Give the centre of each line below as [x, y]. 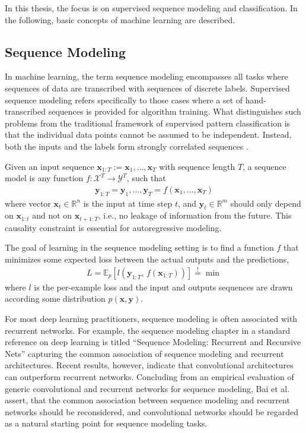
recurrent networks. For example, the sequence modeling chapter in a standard [148, 330]
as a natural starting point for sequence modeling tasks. [106, 423]
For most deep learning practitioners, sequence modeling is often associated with [151, 319]
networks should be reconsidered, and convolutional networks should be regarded [152, 411]
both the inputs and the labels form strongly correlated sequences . [127, 146]
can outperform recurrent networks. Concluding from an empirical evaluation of [149, 377]
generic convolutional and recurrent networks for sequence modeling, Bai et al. [147, 388]
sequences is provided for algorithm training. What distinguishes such [175, 111]
